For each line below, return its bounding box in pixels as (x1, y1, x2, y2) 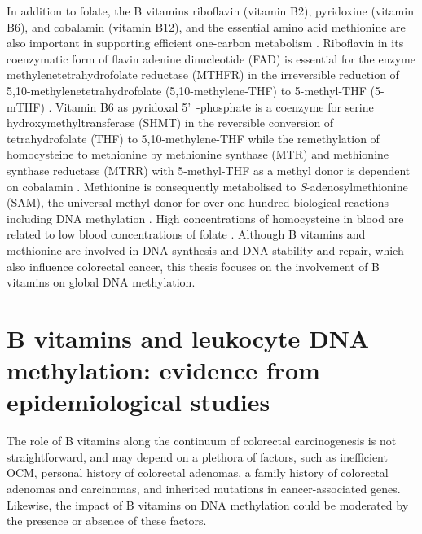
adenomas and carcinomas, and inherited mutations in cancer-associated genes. (7, 479, 401, 497)
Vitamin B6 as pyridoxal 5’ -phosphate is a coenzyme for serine (55, 98, 374, 115)
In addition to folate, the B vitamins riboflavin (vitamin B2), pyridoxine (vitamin (7, 2, 414, 19)
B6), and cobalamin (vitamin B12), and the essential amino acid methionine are (7, 18, 406, 35)
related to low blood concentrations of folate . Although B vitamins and (7, 225, 366, 243)
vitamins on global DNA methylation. (7, 274, 196, 291)
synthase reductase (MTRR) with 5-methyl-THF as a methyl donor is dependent (7, 161, 411, 178)
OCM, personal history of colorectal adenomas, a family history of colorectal (7, 464, 389, 481)
